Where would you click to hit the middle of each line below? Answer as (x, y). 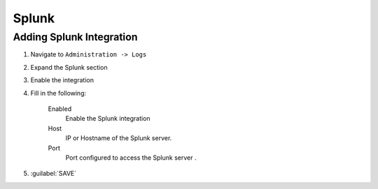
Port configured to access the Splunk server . (131, 158)
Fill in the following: (58, 93)
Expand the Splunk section (69, 67)
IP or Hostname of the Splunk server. (119, 138)
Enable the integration (62, 80)
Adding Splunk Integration (75, 37)
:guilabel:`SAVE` (54, 174)
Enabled (60, 109)
